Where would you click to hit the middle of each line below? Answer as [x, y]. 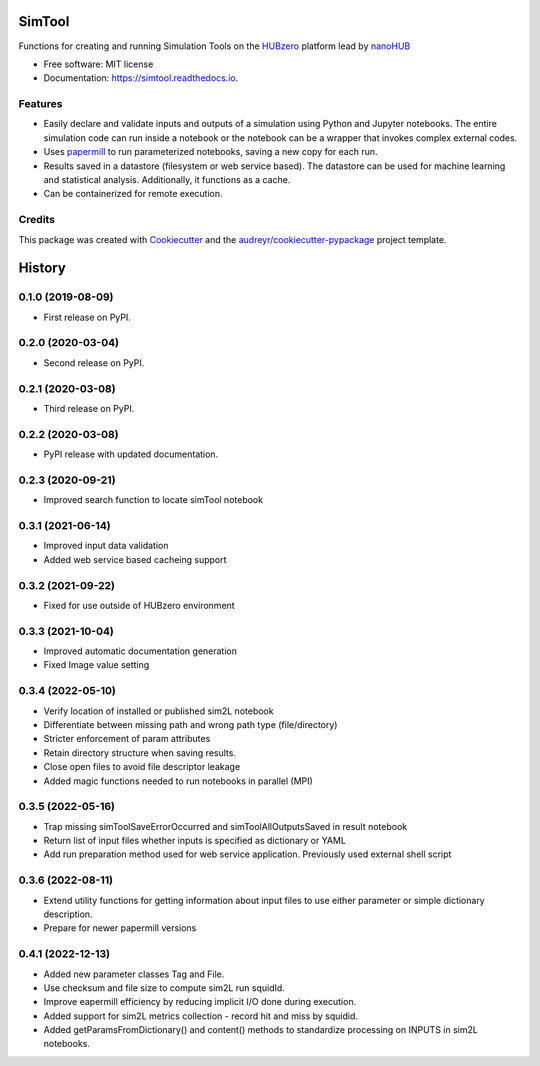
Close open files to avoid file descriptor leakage [142, 767]
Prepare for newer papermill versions [120, 928]
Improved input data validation [106, 546]
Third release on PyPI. [89, 408]
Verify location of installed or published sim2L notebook [158, 711]
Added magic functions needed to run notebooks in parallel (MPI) [178, 781]
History [42, 268]
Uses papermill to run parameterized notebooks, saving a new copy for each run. [210, 152]
